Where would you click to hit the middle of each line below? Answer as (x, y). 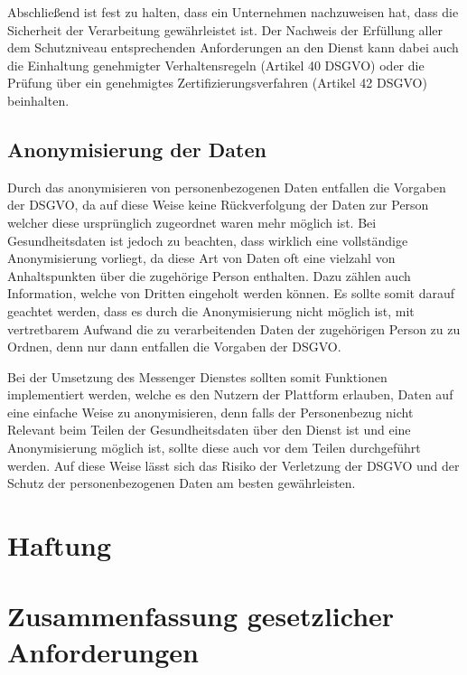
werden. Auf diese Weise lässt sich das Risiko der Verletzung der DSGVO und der (233, 465)
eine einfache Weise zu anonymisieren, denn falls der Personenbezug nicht (210, 412)
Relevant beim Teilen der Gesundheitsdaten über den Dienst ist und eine (209, 430)
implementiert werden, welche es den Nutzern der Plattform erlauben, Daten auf (230, 394)
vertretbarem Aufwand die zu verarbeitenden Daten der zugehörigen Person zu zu (234, 328)
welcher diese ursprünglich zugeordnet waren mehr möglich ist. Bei (192, 222)
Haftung (60, 545)
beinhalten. (38, 100)
